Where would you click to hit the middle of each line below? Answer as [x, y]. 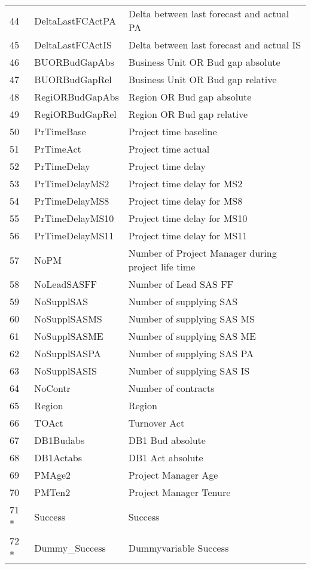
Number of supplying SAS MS [191, 319]
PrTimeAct [58, 149]
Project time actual [169, 149]
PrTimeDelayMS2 [72, 183]
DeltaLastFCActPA [75, 20]
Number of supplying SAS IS [189, 371]
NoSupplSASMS [68, 319]
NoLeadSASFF [66, 284]
